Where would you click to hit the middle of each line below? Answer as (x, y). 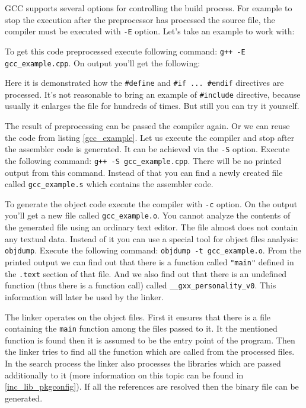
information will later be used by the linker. (84, 296)
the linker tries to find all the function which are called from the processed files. (150, 351)
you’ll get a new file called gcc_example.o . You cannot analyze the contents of (148, 215)
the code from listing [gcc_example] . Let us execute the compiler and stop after (150, 137)
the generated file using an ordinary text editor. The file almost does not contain (152, 227)
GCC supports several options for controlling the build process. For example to (149, 8)
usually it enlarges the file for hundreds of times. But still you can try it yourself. (152, 106)
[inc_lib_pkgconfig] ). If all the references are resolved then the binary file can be (152, 386)
